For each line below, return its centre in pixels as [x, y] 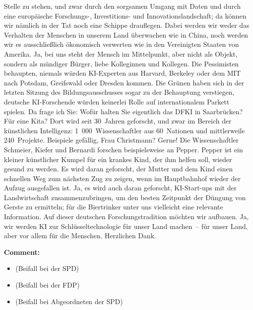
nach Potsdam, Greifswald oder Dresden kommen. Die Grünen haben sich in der [124, 82]
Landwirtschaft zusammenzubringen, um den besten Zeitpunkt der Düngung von [125, 197]
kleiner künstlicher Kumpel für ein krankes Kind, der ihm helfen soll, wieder [118, 159]
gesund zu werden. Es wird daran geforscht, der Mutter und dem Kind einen [118, 169]
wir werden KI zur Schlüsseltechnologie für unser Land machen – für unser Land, [126, 226]
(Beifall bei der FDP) [47, 285]
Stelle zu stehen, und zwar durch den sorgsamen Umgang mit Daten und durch [122, 6]
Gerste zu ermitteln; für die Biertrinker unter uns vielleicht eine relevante [114, 207]
